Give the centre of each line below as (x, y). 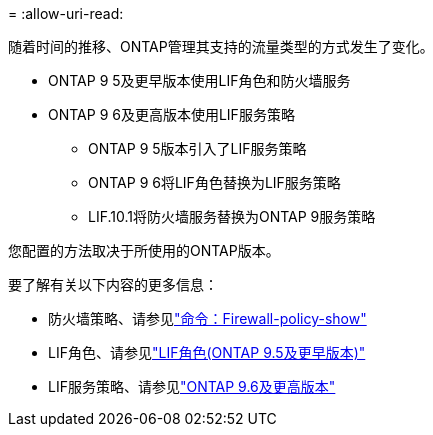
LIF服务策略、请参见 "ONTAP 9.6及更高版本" (192, 386)
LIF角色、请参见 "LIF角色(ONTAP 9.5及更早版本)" (207, 352)
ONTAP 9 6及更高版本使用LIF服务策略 (171, 114)
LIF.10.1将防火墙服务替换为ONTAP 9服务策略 (232, 216)
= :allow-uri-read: (66, 13)
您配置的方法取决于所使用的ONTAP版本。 (144, 250)
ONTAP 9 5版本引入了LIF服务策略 (197, 148)
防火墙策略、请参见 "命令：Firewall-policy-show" (207, 318)
